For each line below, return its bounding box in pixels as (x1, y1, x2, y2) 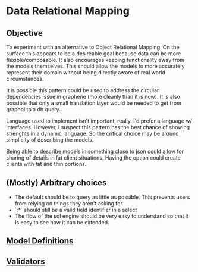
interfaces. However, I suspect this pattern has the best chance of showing (6, 124, 190, 130)
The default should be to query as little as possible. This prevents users (14, 193, 190, 201)
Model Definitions (6, 236, 74, 246)
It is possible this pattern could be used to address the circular (6, 87, 159, 93)
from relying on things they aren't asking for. (14, 199, 124, 207)
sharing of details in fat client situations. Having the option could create (6, 154, 181, 161)
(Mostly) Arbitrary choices (6, 177, 107, 188)
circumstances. (6, 76, 44, 82)
